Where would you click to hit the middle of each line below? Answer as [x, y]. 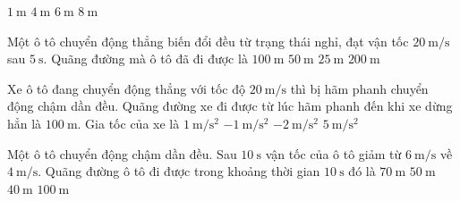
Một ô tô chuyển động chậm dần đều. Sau [122, 153]
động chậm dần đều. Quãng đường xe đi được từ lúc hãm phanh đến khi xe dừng [230, 106]
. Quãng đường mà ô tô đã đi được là [145, 59]
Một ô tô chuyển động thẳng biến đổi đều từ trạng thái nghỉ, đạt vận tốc [208, 41]
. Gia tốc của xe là [128, 123]
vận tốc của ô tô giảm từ [333, 153]
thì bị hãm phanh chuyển [359, 88]
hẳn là [25, 123]
